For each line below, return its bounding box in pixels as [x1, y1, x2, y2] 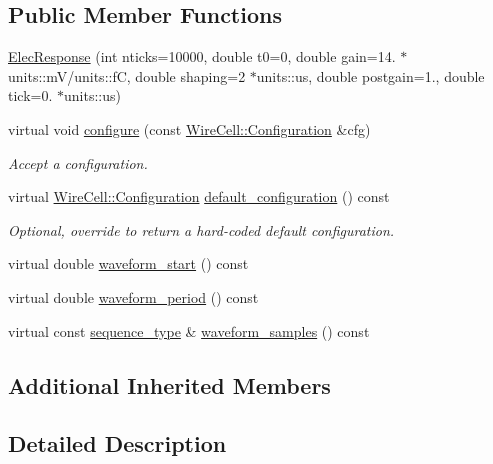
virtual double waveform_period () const [8, 286, 259, 307]
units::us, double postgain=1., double [256, 65, 485, 86]
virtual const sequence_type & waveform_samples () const [8, 320, 370, 341]
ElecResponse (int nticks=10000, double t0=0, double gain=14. [8, 46, 396, 67]
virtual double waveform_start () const [8, 253, 249, 274]
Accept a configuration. [8, 152, 148, 173]
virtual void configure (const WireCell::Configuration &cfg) [8, 118, 371, 139]
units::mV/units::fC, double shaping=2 [8, 65, 246, 86]
